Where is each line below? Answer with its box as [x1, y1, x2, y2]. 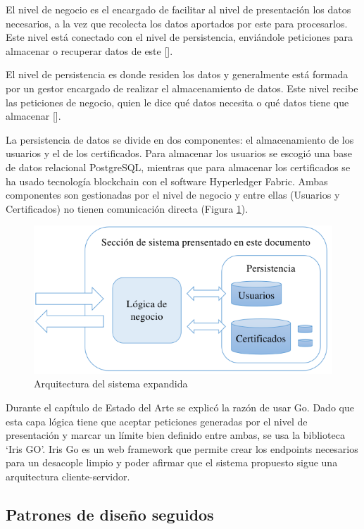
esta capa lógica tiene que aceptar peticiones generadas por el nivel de [6, 413, 308, 428]
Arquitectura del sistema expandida [34, 376, 188, 391]
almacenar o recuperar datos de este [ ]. [6, 43, 173, 58]
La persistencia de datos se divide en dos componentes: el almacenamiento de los [6, 132, 354, 147]
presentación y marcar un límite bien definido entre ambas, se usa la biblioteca [6, 428, 345, 442]
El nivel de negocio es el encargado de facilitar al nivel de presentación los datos [6, 2, 351, 16]
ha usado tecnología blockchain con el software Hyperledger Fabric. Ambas [6, 173, 328, 188]
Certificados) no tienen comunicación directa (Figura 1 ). [6, 201, 249, 216]
